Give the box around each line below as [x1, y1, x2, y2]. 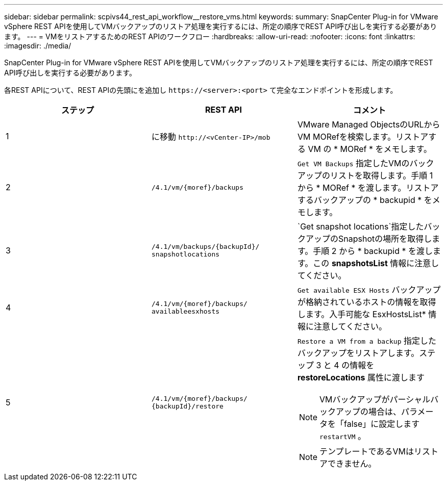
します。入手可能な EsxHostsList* [297, 309, 426, 319]
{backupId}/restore [151, 402, 224, 410]
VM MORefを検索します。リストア [297, 132, 429, 142]
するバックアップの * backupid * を [297, 195, 432, 205]
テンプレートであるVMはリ [319, 446, 422, 456]
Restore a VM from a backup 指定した [297, 336, 436, 346]
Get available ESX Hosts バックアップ [297, 285, 441, 295]
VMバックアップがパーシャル [319, 394, 431, 404]
